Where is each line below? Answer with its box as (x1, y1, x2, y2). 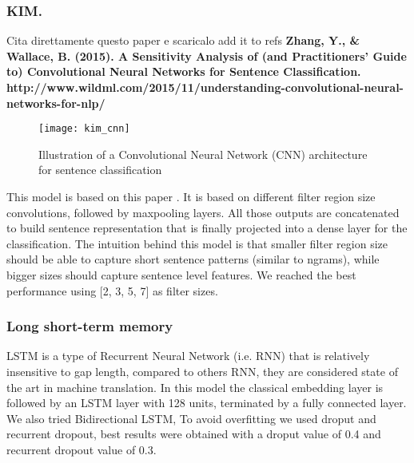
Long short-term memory (6, 316, 173, 336)
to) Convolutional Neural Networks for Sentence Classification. (6, 63, 361, 80)
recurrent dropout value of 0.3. (6, 441, 157, 457)
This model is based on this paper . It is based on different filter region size (6, 188, 376, 205)
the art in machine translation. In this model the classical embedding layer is (6, 378, 384, 395)
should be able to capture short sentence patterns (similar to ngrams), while (6, 251, 380, 267)
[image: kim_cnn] (38, 123, 130, 135)
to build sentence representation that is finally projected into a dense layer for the (6, 220, 408, 236)
